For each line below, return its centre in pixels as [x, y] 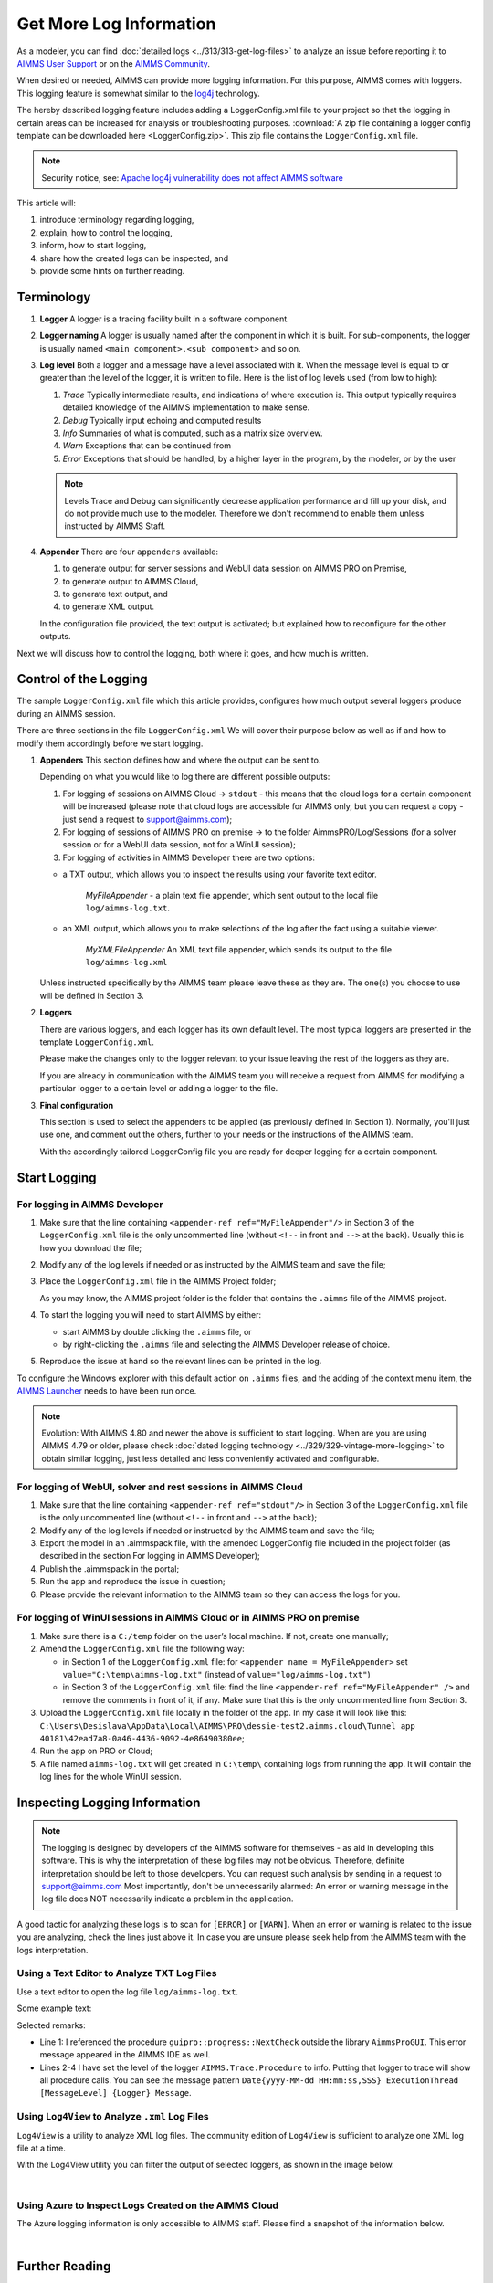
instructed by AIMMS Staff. [115, 526]
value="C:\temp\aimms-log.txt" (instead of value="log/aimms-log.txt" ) [216, 1674]
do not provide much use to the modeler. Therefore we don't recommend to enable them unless [244, 513]
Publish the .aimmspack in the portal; [110, 1568]
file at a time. [41, 2148]
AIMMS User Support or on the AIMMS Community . [113, 63]
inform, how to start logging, [93, 246]
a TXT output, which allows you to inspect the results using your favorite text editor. [220, 874]
